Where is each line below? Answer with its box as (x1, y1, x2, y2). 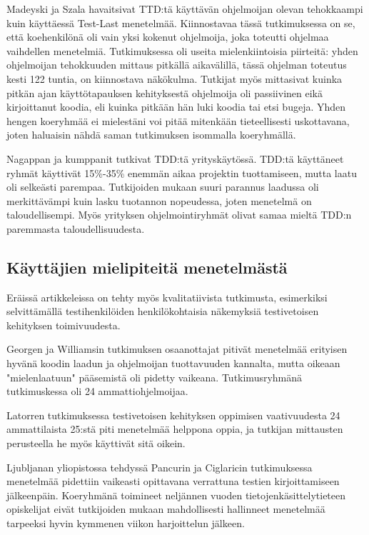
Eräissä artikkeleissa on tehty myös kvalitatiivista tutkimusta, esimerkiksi (6, 289, 328, 304)
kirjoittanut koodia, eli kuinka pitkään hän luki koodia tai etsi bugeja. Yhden (6, 99, 346, 114)
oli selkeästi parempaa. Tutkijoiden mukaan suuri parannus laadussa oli (6, 179, 319, 194)
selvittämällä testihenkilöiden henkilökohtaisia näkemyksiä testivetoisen (6, 304, 319, 319)
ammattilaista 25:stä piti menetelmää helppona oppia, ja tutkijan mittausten (6, 421, 343, 436)
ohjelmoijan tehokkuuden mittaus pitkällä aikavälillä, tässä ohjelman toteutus (6, 57, 347, 72)
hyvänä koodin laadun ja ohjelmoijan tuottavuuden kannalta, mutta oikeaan (6, 356, 340, 371)
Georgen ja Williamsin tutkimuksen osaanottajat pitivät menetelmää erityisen (6, 341, 348, 356)
